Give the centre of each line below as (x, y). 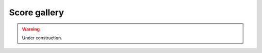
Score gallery (36, 12)
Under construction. (42, 38)
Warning (31, 29)
